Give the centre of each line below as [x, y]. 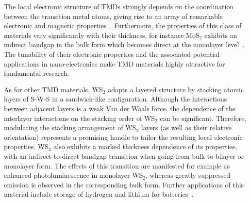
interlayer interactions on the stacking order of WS [80, 118]
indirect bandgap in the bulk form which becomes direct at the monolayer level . [124, 44]
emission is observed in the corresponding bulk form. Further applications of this [124, 184]
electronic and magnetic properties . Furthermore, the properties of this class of [123, 25]
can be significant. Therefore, [203, 118]
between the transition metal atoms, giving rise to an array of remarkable [113, 16]
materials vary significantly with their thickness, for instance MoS [102, 35]
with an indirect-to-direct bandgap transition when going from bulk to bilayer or [124, 156]
